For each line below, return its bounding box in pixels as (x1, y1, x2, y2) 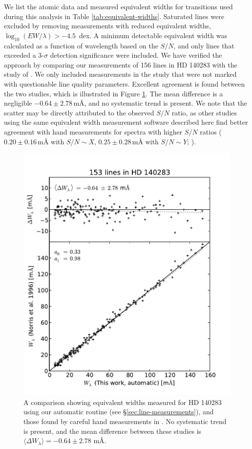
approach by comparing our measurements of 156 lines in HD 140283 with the (4, 59, 237, 69)
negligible (4, 98, 32, 108)
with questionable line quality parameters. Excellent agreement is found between (4, 78, 245, 89)
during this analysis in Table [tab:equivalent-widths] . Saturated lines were (4, 11, 224, 21)
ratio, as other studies (171, 107, 237, 117)
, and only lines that (173, 40, 234, 50)
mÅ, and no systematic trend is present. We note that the (73, 98, 247, 108)
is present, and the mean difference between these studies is (23, 426, 202, 436)
